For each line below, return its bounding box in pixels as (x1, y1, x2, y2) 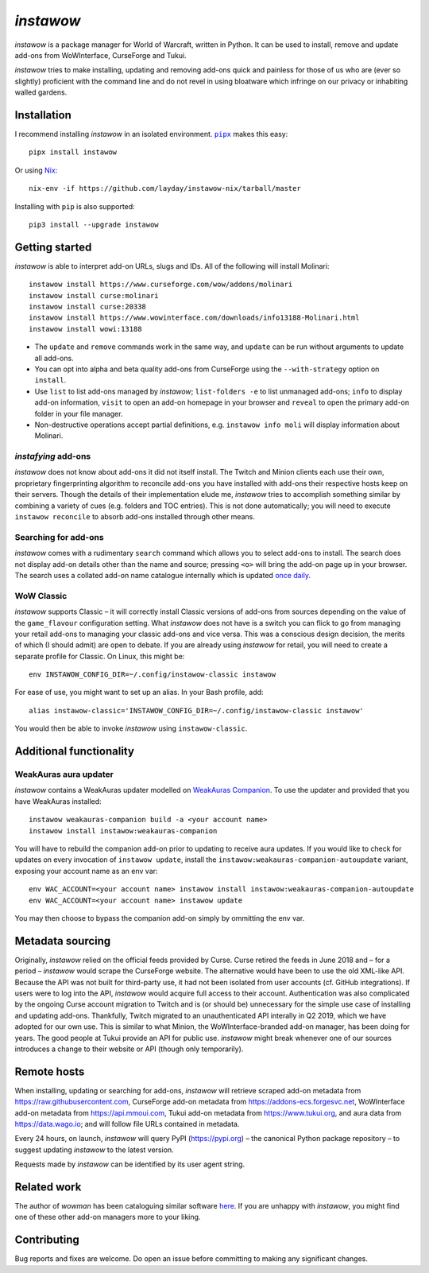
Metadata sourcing (14, 934, 111, 948)
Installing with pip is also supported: (14, 201, 135, 211)
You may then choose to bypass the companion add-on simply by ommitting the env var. (14, 913, 305, 922)
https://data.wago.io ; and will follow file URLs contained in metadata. (14, 1120, 240, 1129)
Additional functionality (14, 744, 135, 759)
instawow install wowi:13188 (29, 324, 142, 333)
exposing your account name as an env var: (14, 866, 158, 875)
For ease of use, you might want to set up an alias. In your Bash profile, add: (14, 688, 264, 697)
